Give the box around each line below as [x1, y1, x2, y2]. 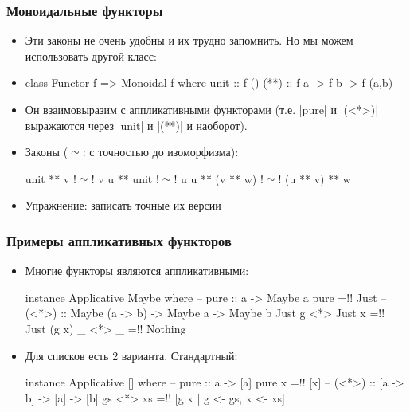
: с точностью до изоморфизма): [82, 143, 239, 160]
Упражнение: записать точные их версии [25, 197, 221, 214]
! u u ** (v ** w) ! [174, 170, 264, 186]
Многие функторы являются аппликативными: [25, 262, 249, 279]
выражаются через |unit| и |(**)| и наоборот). [25, 116, 248, 133]
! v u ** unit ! [91, 170, 159, 186]
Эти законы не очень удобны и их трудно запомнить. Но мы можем [25, 32, 353, 49]
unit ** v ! [25, 170, 76, 186]
